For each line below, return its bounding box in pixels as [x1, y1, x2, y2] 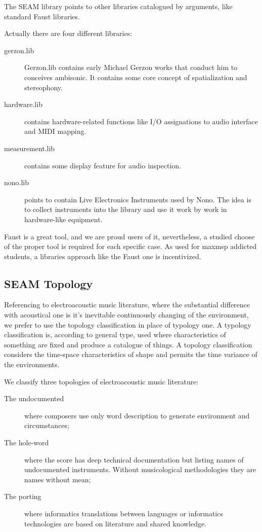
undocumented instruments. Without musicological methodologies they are [24, 464, 256, 475]
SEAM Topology [4, 275, 93, 291]
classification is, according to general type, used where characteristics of [4, 329, 226, 340]
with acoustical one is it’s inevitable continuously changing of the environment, [4, 309, 249, 320]
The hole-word [4, 437, 49, 448]
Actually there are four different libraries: [4, 28, 133, 39]
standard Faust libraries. [4, 11, 80, 21]
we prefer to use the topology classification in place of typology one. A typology [4, 319, 251, 330]
